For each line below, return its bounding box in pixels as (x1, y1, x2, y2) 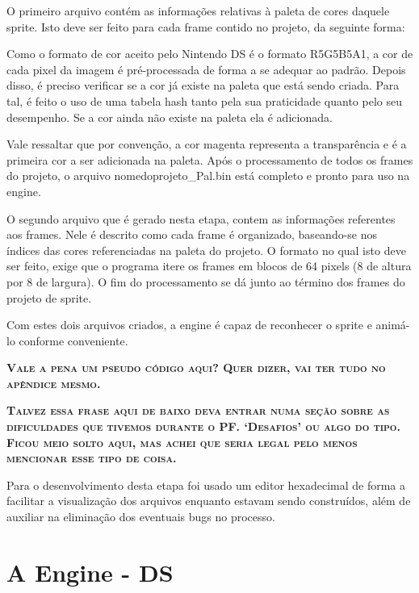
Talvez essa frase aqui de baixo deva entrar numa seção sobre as (6, 402, 390, 419)
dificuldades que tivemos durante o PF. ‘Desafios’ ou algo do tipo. (6, 418, 400, 435)
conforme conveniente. (19, 332, 128, 349)
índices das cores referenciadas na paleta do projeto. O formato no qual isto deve (6, 241, 406, 258)
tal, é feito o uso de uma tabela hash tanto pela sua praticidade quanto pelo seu (6, 92, 402, 109)
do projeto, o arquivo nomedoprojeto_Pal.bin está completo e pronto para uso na (6, 167, 410, 184)
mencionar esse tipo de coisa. (6, 449, 177, 466)
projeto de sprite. (6, 289, 92, 306)
